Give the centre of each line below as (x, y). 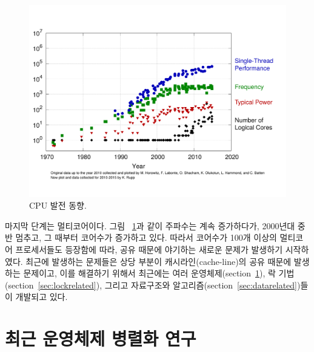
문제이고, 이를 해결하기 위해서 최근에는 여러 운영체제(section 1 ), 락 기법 (159, 273)
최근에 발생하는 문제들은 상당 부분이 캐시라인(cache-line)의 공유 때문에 (159, 261)
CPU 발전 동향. (58, 205)
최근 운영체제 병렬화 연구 (101, 338)
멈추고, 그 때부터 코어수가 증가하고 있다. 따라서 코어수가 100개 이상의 (146, 237)
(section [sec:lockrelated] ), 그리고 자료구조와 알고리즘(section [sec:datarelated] (151, 285)
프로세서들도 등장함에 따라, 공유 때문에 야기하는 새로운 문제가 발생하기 (149, 249)
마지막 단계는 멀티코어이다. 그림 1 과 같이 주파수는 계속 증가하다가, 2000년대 (150, 225)
